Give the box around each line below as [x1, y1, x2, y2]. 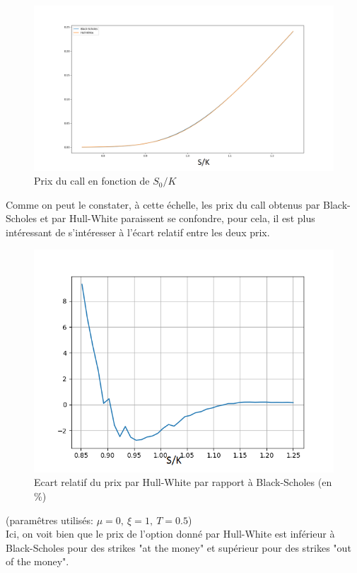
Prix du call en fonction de [34, 173, 150, 188]
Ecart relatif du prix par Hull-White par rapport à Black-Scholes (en [34, 475, 332, 490]
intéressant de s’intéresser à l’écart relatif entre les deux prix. [6, 224, 270, 239]
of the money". [6, 554, 69, 569]
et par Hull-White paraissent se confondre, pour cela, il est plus [40, 211, 315, 226]
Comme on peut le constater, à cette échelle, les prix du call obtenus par [6, 197, 320, 212]
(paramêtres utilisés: [6, 512, 93, 527]
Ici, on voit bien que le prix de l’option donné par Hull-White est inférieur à [6, 526, 335, 541]
